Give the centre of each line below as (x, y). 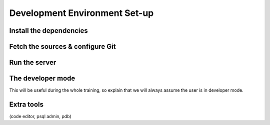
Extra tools (26, 104)
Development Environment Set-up (81, 13)
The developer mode (42, 78)
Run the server (33, 62)
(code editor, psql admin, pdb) (40, 117)
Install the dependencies (49, 31)
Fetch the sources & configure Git (62, 47)
